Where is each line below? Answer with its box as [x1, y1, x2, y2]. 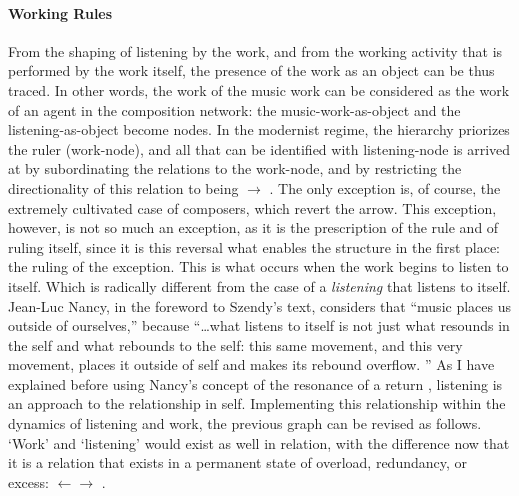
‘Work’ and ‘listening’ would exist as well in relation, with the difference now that [8, 432, 510, 453]
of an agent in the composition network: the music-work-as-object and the [8, 99, 461, 120]
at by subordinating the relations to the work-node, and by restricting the [8, 158, 462, 179]
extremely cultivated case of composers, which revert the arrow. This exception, [8, 197, 497, 218]
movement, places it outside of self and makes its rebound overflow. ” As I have [8, 354, 495, 375]
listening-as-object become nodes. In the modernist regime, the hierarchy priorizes [8, 119, 510, 140]
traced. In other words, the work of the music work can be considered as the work [8, 79, 510, 100]
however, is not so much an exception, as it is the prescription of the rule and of [8, 217, 499, 238]
